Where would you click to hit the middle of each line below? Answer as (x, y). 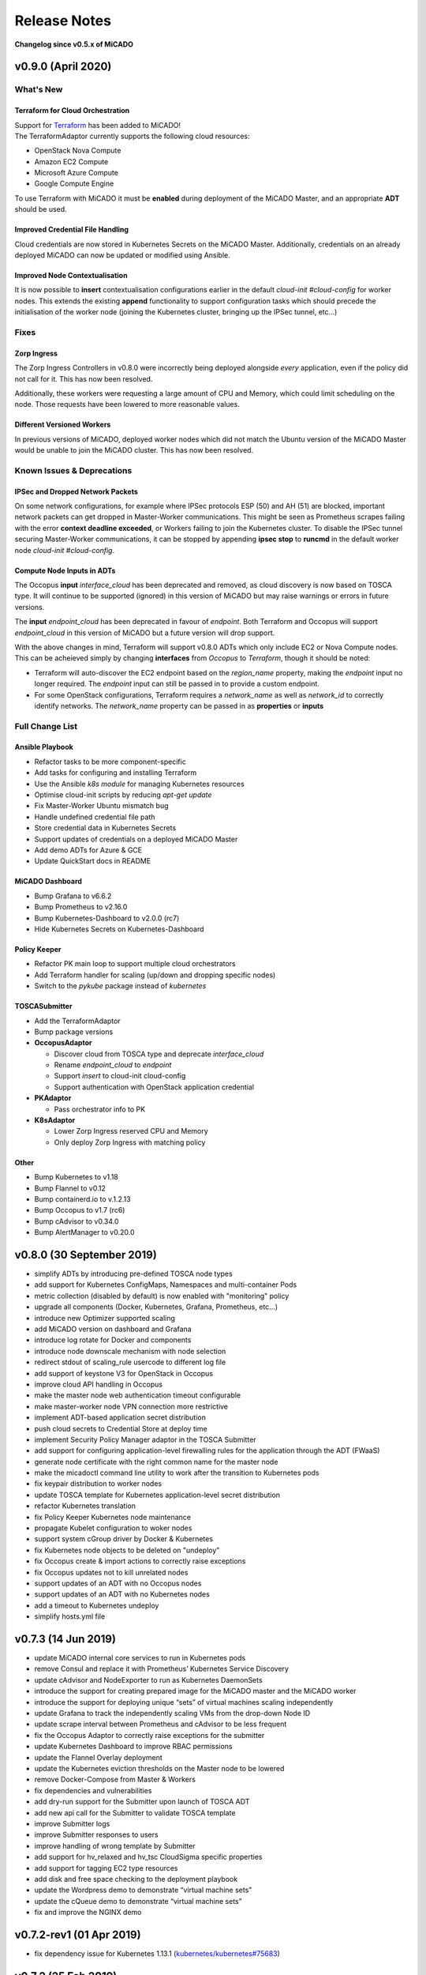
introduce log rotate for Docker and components (113, 1340)
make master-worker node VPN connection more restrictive (131, 1406)
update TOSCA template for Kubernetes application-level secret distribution (157, 1495)
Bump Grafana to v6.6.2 (73, 896)
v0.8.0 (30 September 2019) (86, 1255)
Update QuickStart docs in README (93, 861)
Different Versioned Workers (63, 425)
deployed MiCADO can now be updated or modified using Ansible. (122, 255)
